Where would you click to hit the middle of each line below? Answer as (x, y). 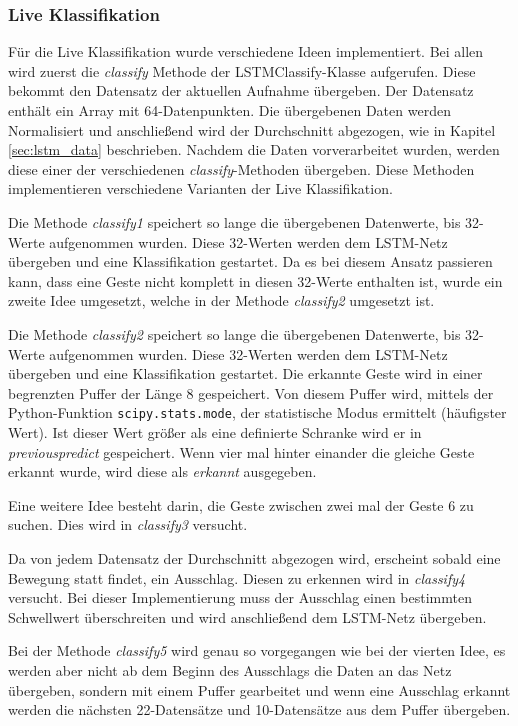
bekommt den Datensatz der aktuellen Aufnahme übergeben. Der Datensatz (241, 90)
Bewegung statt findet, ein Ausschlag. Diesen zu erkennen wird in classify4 (237, 577)
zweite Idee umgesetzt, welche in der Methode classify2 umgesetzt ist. (221, 300)
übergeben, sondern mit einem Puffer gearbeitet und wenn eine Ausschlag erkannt (259, 689)
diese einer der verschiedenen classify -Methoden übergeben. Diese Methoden (241, 168)
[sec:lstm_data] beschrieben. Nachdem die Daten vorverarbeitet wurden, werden (254, 149)
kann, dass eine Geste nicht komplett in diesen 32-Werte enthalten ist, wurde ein (255, 280)
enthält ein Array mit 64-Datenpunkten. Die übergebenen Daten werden (229, 110)
